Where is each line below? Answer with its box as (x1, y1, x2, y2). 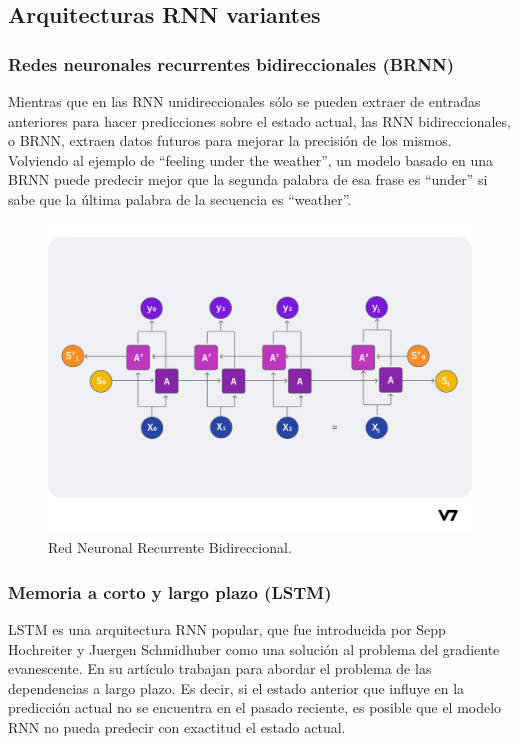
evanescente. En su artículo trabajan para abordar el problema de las (8, 658, 432, 679)
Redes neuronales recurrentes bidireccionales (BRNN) (8, 51, 454, 76)
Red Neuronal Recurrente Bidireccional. (48, 537, 292, 558)
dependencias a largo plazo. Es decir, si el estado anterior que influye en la (8, 677, 465, 698)
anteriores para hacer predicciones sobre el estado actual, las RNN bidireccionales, (8, 110, 511, 131)
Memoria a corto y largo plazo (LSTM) (8, 579, 332, 604)
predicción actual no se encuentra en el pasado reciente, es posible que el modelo (8, 697, 502, 718)
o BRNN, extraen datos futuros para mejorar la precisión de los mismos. (8, 130, 452, 151)
